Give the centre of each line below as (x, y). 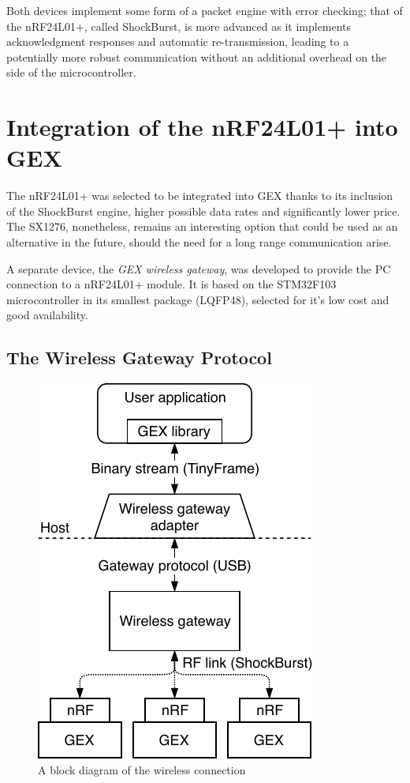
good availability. (47, 315)
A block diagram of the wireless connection (142, 769)
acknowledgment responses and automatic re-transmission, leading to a (178, 41)
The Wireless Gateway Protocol (139, 358)
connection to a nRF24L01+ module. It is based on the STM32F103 (171, 284)
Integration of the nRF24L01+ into (202, 127)
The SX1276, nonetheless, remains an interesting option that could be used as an (202, 226)
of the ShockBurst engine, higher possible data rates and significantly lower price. (203, 211)
